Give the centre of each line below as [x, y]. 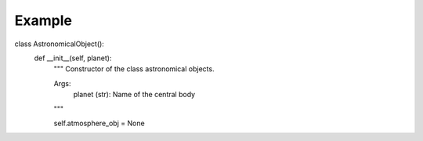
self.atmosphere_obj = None [99, 123]
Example [43, 20]
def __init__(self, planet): [73, 58]
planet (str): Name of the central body [134, 95]
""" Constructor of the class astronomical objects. [134, 69]
